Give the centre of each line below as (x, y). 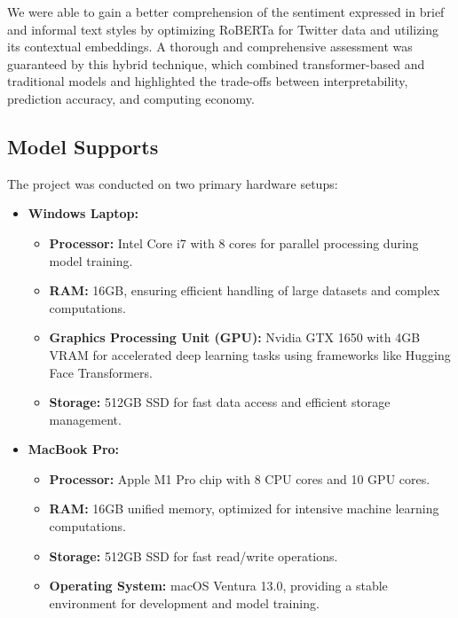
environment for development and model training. (184, 602)
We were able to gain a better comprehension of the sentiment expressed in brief (226, 12)
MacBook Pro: (74, 449)
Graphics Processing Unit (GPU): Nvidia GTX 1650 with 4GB (235, 337)
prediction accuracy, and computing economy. (131, 98)
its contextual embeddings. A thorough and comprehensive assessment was (210, 47)
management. (85, 419)
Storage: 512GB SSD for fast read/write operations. (193, 555)
